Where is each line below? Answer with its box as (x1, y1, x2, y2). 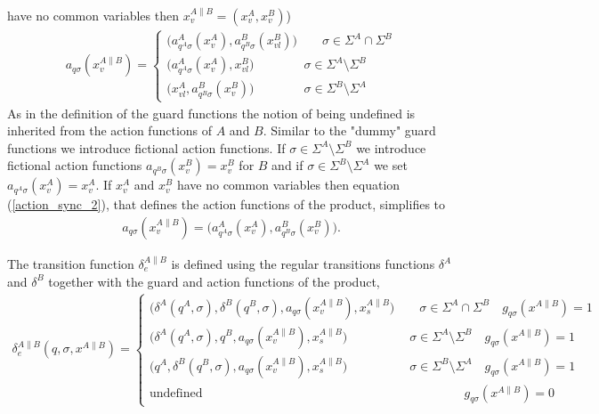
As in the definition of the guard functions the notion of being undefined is (7, 103, 416, 122)
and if (271, 156, 304, 175)
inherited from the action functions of (7, 121, 213, 140)
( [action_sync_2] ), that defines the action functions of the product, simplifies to (7, 195, 446, 214)
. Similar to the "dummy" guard (263, 121, 436, 140)
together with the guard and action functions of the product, (48, 272, 380, 290)
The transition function (7, 255, 134, 273)
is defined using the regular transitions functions (171, 255, 435, 273)
